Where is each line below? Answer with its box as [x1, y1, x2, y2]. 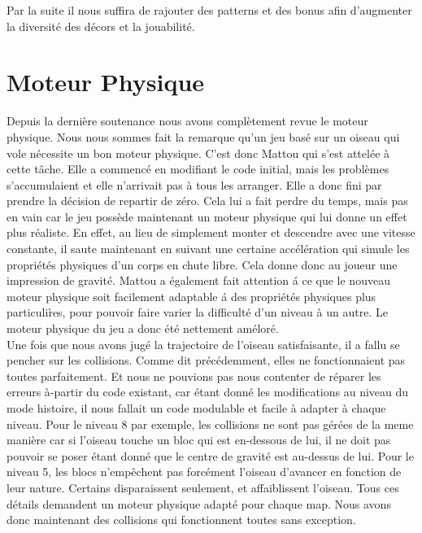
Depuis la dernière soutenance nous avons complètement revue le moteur [7, 112, 368, 129]
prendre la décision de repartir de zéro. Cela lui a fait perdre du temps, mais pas [7, 192, 408, 209]
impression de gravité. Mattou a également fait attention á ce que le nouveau [7, 272, 390, 289]
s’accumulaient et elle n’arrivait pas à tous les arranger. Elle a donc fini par [7, 176, 382, 193]
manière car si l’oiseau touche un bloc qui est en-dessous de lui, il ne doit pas [7, 431, 391, 448]
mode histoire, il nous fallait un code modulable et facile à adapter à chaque [7, 400, 386, 416]
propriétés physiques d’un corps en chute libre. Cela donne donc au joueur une [7, 256, 398, 273]
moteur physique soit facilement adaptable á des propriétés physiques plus [7, 287, 376, 304]
